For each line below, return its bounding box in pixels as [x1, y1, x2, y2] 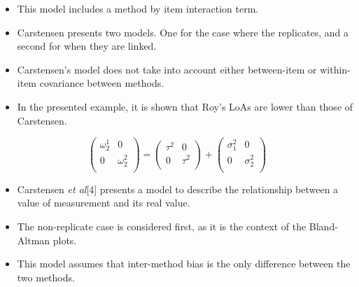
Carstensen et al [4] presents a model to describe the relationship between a [17, 181, 339, 196]
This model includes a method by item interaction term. [17, 1, 259, 15]
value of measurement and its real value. [17, 195, 190, 210]
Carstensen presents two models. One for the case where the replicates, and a [17, 24, 349, 39]
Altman [17, 232, 50, 247]
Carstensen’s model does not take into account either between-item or [17, 62, 317, 76]
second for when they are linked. [17, 38, 157, 53]
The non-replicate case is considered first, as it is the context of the [17, 218, 307, 233]
